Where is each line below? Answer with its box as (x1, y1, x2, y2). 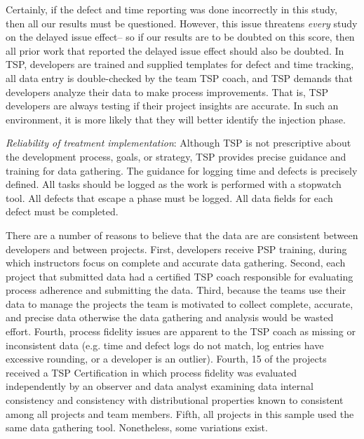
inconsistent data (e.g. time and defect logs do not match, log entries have (6, 337, 324, 352)
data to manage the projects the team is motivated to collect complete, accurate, (6, 296, 353, 311)
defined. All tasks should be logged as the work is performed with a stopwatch (6, 177, 342, 191)
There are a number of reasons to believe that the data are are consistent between (6, 227, 358, 242)
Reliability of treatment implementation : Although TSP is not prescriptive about (6, 135, 351, 150)
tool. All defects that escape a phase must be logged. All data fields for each (6, 190, 333, 205)
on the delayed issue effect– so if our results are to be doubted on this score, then (6, 29, 355, 44)
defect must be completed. (6, 204, 119, 219)
